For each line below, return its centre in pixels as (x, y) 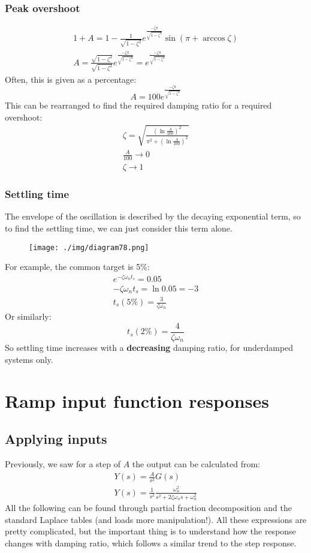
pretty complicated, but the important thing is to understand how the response (150, 531)
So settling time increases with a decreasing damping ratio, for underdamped (149, 348)
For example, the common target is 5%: (77, 267)
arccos (214, 39)
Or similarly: (28, 316)
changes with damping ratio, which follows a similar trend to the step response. (151, 543)
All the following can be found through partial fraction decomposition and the (148, 507)
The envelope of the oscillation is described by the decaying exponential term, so (153, 216)
